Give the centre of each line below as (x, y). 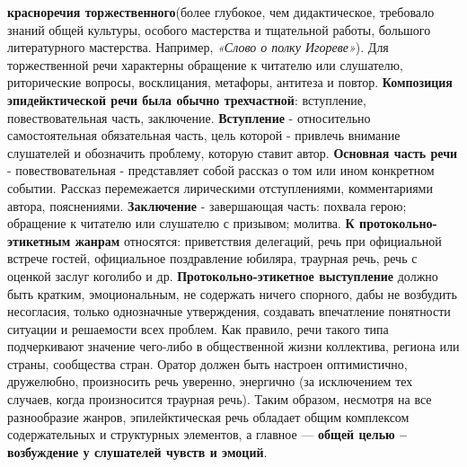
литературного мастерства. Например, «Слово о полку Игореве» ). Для (198, 47)
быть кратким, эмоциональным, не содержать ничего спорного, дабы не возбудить (232, 293)
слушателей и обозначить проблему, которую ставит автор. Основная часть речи (233, 152)
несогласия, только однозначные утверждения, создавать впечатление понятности (229, 311)
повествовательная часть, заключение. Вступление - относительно (189, 117)
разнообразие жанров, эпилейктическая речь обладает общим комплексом (208, 416)
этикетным (39, 240)
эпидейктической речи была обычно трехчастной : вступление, (187, 99)
